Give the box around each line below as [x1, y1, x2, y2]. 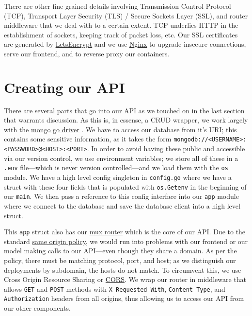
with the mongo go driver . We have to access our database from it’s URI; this [4, 124, 237, 134]
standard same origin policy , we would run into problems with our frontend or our [4, 236, 248, 246]
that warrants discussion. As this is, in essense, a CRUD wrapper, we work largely [4, 115, 248, 125]
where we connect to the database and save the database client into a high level [4, 201, 240, 211]
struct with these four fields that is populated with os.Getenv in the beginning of [4, 181, 247, 192]
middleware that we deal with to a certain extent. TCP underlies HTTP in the [4, 20, 238, 30]
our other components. [4, 303, 71, 313]
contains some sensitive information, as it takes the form [4, 134, 172, 144]
